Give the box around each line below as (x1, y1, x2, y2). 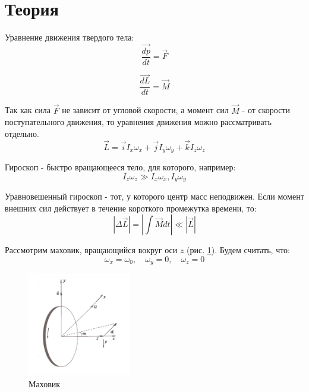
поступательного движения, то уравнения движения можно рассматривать (5, 116, 272, 128)
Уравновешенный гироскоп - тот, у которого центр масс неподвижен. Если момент (5, 190, 304, 202)
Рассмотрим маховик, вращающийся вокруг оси (5, 244, 178, 256)
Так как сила (5, 104, 51, 116)
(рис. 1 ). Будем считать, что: (187, 244, 291, 256)
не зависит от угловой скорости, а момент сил (62, 104, 229, 116)
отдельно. (5, 127, 39, 139)
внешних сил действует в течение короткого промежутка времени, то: (5, 201, 257, 214)
